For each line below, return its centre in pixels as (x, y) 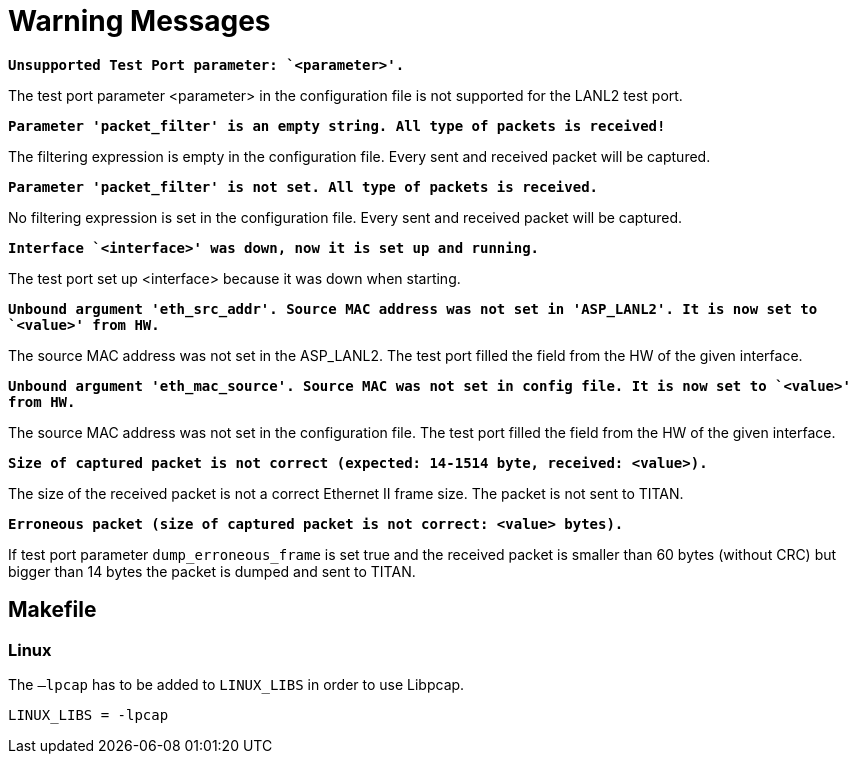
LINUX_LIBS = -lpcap (88, 714)
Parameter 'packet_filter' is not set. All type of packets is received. (303, 186)
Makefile (52, 610)
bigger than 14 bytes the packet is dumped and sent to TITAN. (212, 571)
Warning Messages (139, 21)
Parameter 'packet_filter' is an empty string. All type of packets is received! (337, 125)
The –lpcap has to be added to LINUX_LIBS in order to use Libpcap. (236, 684)
